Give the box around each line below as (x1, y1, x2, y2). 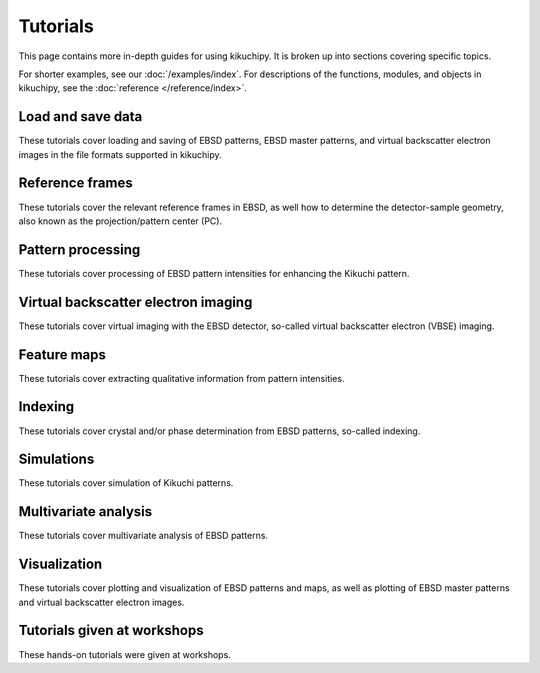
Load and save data (18, 108, 143, 125)
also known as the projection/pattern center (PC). (18, 215, 223, 227)
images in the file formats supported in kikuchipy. (18, 148, 222, 160)
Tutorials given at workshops (18, 622, 204, 639)
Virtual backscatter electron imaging (18, 293, 253, 310)
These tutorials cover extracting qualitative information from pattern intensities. (18, 372, 345, 384)
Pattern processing (18, 241, 141, 258)
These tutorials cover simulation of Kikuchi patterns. (18, 477, 234, 489)
